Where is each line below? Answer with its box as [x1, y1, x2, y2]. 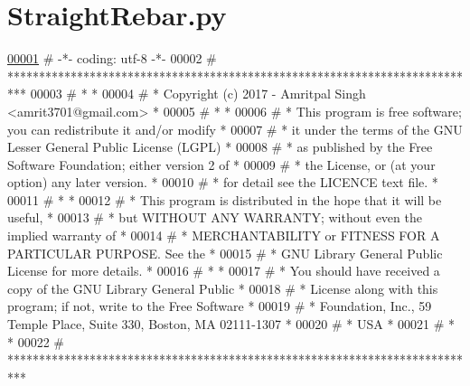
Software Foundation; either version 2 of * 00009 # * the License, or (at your [7, 155, 436, 174]
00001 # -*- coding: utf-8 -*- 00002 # [7, 49, 217, 68]
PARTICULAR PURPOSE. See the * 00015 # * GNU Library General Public [7, 243, 443, 262]
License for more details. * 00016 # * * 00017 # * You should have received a [7, 261, 440, 280]
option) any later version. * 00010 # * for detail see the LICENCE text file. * [7, 173, 438, 192]
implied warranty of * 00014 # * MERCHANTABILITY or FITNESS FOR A [7, 226, 440, 245]
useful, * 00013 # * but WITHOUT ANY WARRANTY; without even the [7, 208, 422, 227]
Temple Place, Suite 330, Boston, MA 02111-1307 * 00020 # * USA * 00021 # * [7, 315, 456, 334]
